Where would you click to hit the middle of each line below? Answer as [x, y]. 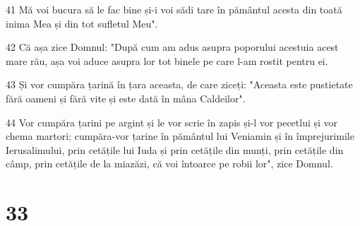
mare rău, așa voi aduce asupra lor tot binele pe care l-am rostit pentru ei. [167, 60]
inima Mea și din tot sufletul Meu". [82, 23]
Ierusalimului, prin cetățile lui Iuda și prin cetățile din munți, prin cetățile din [175, 149]
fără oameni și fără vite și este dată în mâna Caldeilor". [126, 98]
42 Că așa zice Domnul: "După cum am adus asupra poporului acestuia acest [172, 47]
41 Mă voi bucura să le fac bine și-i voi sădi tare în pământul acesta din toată [174, 9]
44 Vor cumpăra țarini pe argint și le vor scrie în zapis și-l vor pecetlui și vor [172, 122]
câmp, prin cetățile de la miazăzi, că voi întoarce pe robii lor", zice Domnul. [169, 163]
